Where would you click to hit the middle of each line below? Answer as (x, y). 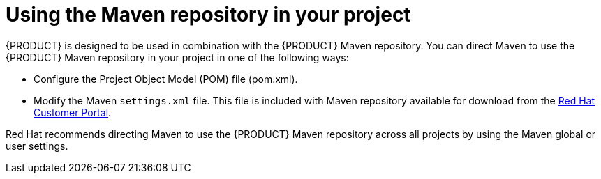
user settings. (37, 146)
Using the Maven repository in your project (208, 15)
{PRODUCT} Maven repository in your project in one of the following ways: (177, 57)
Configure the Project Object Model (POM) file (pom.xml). (166, 79)
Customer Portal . (73, 112)
